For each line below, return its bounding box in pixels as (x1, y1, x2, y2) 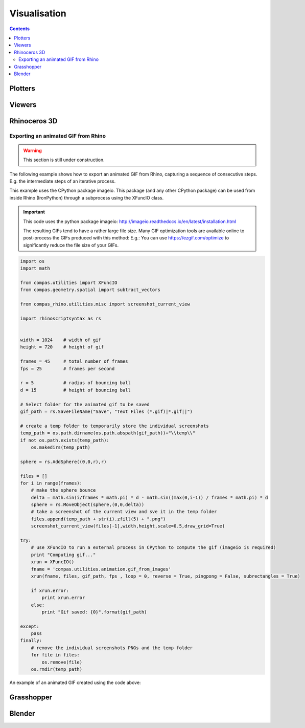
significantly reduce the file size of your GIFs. (23, 242, 119, 248)
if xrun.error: (31, 587, 69, 593)
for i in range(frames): (20, 480, 83, 486)
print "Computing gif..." (31, 551, 96, 558)
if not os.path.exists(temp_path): (20, 437, 109, 443)
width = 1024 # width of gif (20, 337, 102, 343)
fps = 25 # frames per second (20, 366, 115, 371)
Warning (23, 147, 42, 153)
